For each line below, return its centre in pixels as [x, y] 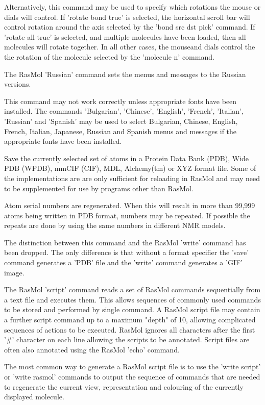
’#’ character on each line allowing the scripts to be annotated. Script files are [127, 339]
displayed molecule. [34, 397]
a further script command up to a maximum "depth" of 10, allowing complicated [130, 320]
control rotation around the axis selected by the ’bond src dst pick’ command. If [130, 27]
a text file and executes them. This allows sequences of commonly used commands [132, 299]
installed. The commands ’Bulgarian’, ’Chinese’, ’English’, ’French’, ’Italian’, [124, 111]
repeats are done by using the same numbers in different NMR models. [115, 225]
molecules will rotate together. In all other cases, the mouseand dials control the [130, 47]
